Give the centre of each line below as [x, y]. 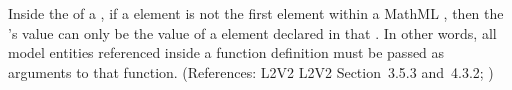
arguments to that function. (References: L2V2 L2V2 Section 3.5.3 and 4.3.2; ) [251, 71]
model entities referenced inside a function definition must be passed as [226, 52]
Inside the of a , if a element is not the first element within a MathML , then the [256, 13]
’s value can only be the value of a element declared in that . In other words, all [252, 32]
